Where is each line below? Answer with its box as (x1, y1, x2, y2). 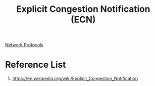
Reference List (5, 59, 66, 70)
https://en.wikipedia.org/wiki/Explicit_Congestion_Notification (12, 76, 138, 82)
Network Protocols (5, 42, 44, 48)
